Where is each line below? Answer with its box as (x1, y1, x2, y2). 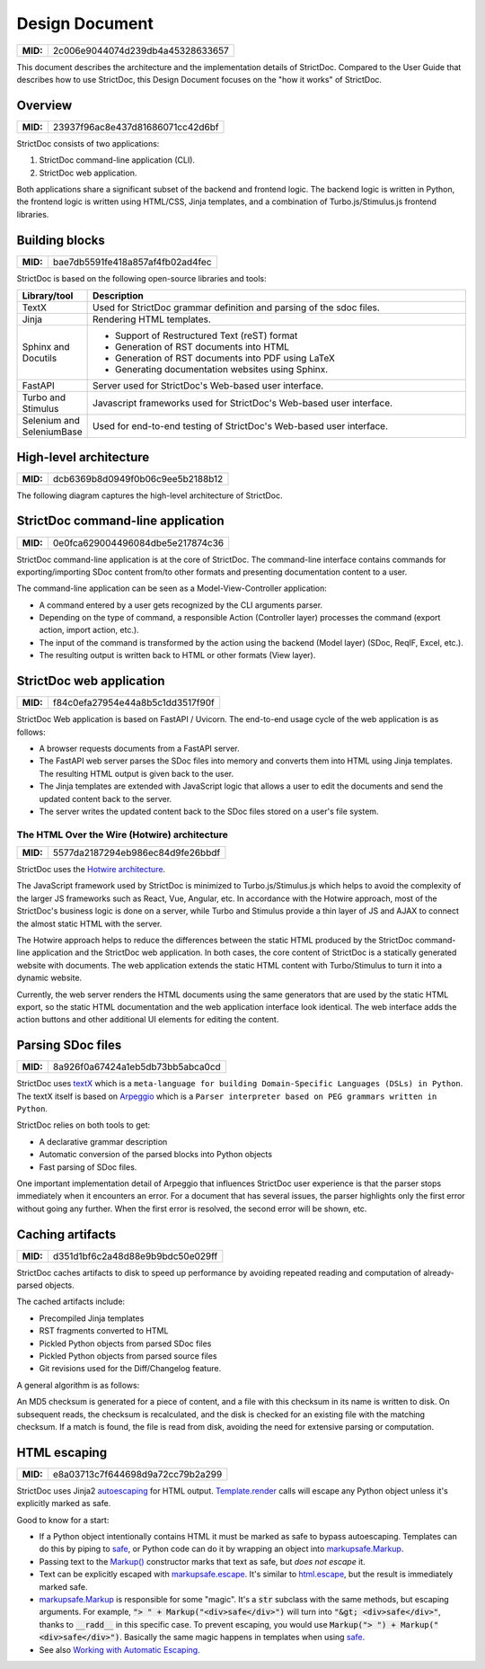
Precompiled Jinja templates (39, 1313, 145, 1324)
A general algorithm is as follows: (16, 1379, 140, 1390)
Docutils (22, 352, 57, 364)
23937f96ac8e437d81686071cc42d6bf (52, 120, 219, 133)
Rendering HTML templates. (93, 313, 211, 326)
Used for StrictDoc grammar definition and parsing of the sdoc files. (93, 301, 381, 314)
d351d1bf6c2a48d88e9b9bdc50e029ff (52, 1250, 218, 1263)
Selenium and (22, 415, 81, 427)
